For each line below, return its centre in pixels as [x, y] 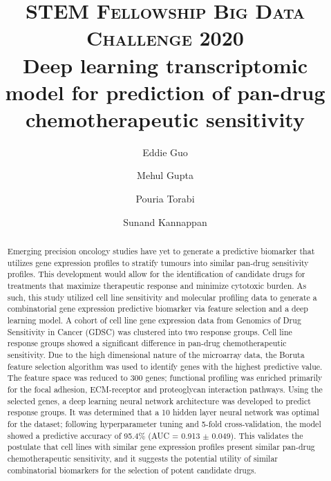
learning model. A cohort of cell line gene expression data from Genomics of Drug [154, 320]
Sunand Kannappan [165, 221]
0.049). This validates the [257, 435]
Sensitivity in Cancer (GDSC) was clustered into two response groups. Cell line [150, 331]
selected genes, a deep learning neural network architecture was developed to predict [159, 400]
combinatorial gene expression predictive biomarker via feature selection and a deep [158, 309]
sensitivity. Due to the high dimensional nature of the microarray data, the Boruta [156, 354]
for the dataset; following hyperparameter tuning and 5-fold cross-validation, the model [164, 423]
